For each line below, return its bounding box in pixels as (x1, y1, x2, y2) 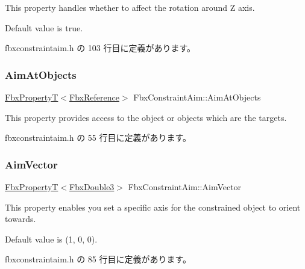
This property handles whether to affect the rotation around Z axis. (5, 1, 255, 13)
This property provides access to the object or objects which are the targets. (5, 111, 287, 123)
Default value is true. (5, 21, 83, 34)
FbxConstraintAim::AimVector (128, 181, 242, 193)
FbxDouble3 (69, 181, 115, 193)
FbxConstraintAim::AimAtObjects (133, 91, 261, 103)
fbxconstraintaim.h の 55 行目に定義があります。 (5, 131, 192, 144)
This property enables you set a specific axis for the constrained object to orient (5, 200, 301, 213)
